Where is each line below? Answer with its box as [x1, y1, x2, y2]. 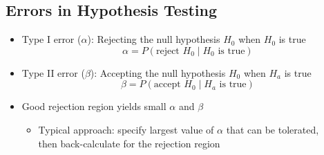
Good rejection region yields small [21, 99, 166, 113]
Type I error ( [21, 32, 82, 46]
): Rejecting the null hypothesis [87, 32, 220, 46]
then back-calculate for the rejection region [38, 136, 220, 150]
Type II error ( [21, 65, 85, 80]
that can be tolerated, [226, 122, 319, 136]
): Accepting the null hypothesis [90, 65, 226, 80]
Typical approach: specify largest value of [38, 122, 214, 136]
